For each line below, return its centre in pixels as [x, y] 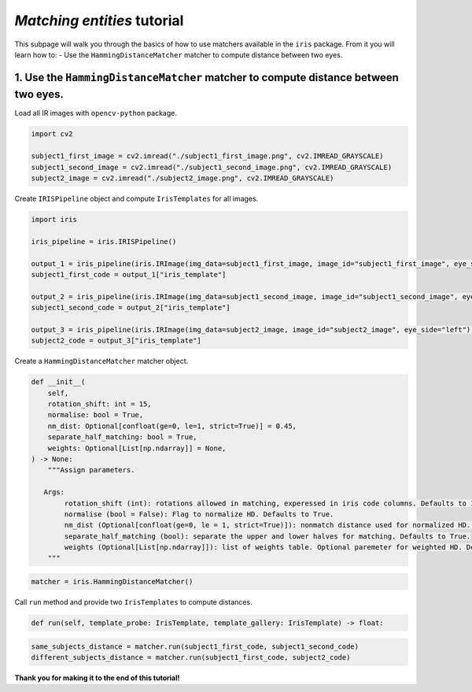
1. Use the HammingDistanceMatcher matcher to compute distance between [206, 78]
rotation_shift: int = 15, [100, 404]
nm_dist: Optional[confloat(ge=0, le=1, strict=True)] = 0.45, [172, 426]
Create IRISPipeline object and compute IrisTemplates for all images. [136, 198]
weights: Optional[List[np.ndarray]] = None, [137, 448]
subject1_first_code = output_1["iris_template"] [129, 274]
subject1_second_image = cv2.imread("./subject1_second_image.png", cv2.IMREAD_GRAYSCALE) [212, 167]
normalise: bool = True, [96, 415]
